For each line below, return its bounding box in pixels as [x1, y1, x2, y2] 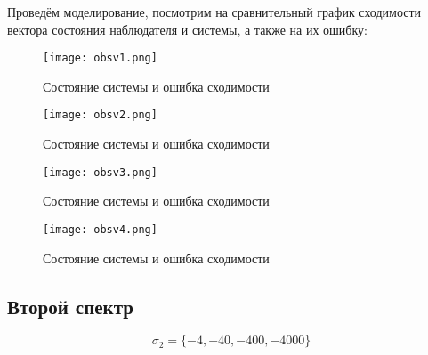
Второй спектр [7, 292, 133, 319]
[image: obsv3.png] [43, 165, 157, 179]
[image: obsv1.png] [43, 52, 157, 65]
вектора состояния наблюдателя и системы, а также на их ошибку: [7, 20, 367, 38]
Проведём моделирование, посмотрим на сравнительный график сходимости [7, 3, 422, 20]
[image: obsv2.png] [43, 109, 157, 122]
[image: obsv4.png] [43, 222, 157, 236]
